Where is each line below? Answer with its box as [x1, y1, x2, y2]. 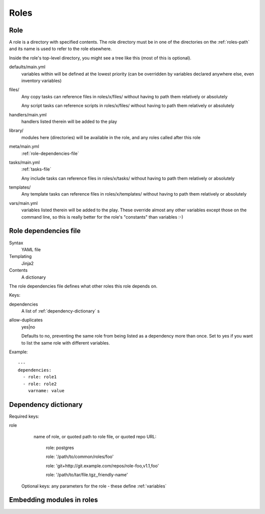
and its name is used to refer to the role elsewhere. [9, 46, 112, 52]
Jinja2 [21, 260, 34, 266]
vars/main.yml [9, 200, 38, 206]
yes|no [21, 324, 35, 330]
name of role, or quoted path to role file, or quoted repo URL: [33, 433, 157, 439]
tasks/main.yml [9, 159, 40, 165]
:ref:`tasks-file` [21, 166, 52, 172]
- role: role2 [23, 381, 57, 387]
